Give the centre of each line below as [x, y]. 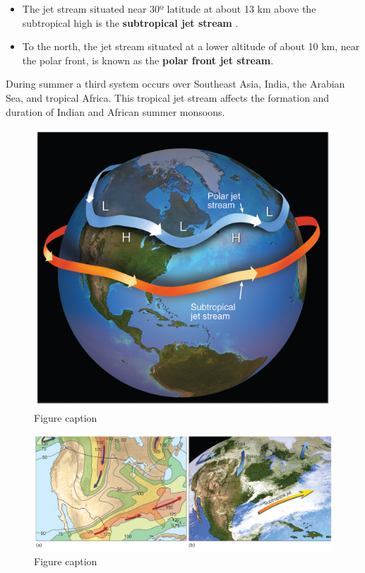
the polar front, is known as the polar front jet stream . [148, 60]
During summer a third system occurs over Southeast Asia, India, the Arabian [175, 84]
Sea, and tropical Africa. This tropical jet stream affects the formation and [168, 97]
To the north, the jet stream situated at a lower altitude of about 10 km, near [191, 46]
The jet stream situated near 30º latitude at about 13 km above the [169, 8]
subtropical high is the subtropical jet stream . [130, 22]
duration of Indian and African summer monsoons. [115, 111]
